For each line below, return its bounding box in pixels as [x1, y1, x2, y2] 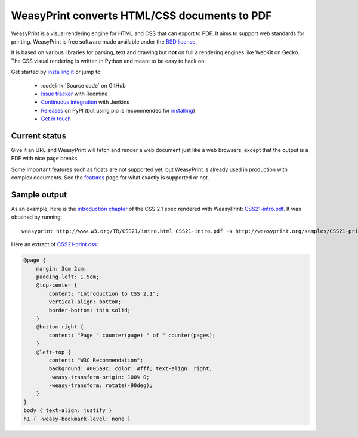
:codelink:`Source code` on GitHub [41, 82, 126, 89]
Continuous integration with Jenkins [41, 98, 129, 106]
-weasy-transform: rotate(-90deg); [48, 382, 153, 389]
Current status [11, 131, 67, 141]
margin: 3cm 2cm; [36, 265, 87, 272]
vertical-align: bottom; [48, 299, 122, 305]
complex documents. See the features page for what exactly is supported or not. [11, 174, 209, 181]
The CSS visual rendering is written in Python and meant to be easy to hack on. [11, 57, 206, 64]
